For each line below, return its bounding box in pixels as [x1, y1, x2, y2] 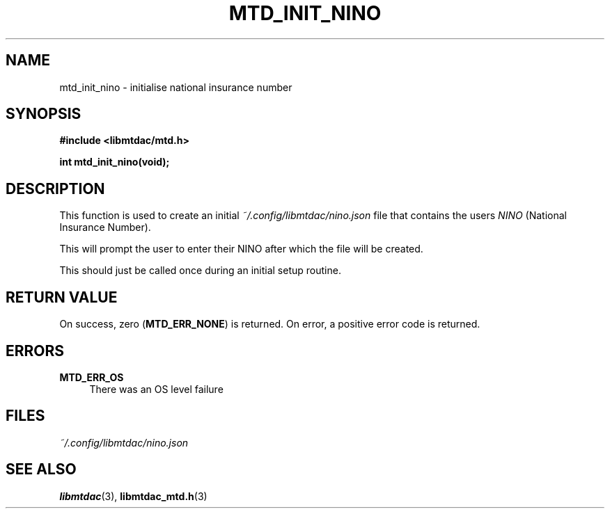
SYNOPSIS [6, 105, 81, 123]
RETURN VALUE [6, 288, 118, 306]
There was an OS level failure [89, 383, 224, 395]
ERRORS [6, 342, 65, 360]
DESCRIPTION [6, 179, 105, 198]
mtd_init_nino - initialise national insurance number [59, 81, 292, 93]
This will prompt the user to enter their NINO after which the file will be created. [59, 243, 423, 255]
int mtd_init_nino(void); [59, 156, 170, 168]
